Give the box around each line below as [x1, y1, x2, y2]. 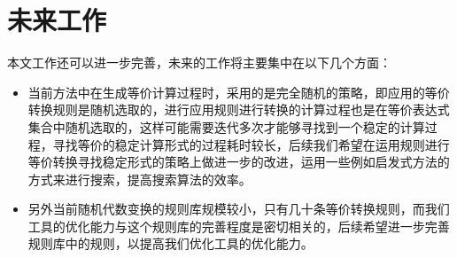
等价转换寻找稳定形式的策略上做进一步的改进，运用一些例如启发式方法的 [27, 152, 450, 171]
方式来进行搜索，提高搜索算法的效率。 [27, 169, 252, 188]
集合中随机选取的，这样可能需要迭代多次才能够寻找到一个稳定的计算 [27, 117, 425, 136]
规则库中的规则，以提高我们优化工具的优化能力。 [27, 234, 314, 253]
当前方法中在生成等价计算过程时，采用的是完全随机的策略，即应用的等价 [27, 82, 450, 101]
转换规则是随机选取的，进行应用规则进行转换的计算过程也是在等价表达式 [27, 100, 450, 119]
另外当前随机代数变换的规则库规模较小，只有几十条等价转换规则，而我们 [27, 199, 450, 218]
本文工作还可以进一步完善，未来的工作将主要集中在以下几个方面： [7, 53, 391, 72]
